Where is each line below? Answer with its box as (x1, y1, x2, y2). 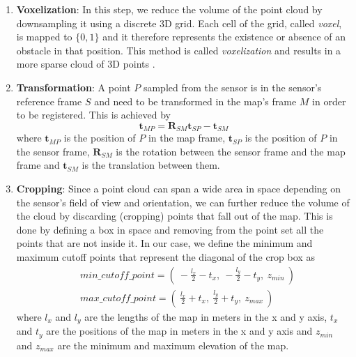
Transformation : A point (16, 79, 131, 94)
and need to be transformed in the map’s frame (94, 93, 297, 108)
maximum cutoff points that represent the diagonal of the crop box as (16, 249, 315, 264)
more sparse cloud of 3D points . (16, 56, 155, 71)
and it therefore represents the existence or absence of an (102, 29, 346, 44)
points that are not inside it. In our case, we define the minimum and (16, 236, 313, 250)
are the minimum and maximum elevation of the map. (57, 337, 289, 352)
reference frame (16, 93, 82, 108)
